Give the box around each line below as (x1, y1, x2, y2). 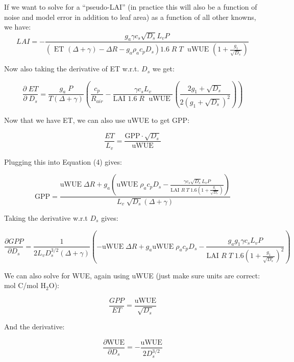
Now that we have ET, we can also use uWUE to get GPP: (4, 114, 190, 125)
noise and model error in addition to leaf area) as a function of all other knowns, (4, 11, 256, 22)
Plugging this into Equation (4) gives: (4, 156, 122, 167)
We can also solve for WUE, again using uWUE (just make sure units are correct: (4, 270, 260, 280)
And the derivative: (4, 321, 65, 332)
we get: (152, 63, 175, 74)
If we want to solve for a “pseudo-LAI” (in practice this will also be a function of (4, 2, 257, 12)
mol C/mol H (4, 280, 46, 291)
